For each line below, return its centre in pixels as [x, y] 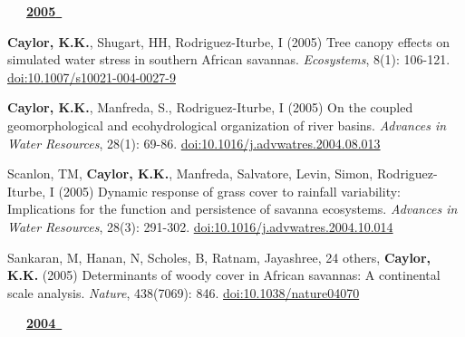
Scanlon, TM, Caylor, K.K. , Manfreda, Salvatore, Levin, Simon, [190, 173]
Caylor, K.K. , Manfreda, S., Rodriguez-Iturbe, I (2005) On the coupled [210, 107]
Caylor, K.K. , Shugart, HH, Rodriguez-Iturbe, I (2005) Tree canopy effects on [229, 41]
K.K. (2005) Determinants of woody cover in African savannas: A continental [224, 275]
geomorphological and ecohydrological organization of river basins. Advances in [227, 125]
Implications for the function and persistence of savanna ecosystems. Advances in [232, 209]
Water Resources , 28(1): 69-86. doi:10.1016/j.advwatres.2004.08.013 [194, 143]
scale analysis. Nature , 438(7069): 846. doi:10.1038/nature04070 [184, 292]
